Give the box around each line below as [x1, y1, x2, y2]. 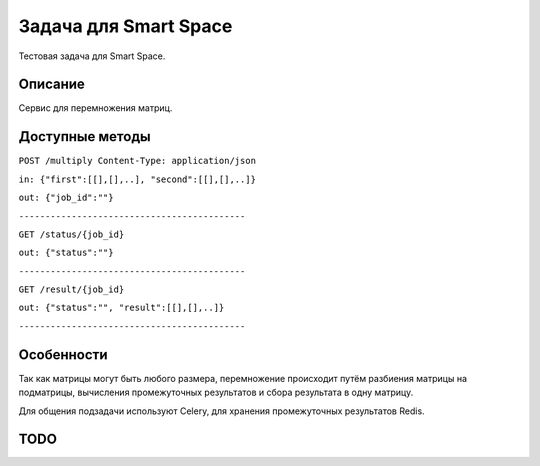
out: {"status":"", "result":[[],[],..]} [18, 302, 225, 314]
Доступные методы [18, 128, 151, 145]
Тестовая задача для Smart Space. [18, 50, 166, 62]
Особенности [18, 346, 108, 363]
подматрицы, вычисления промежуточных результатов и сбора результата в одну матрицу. [18, 386, 414, 399]
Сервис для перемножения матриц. [18, 102, 173, 114]
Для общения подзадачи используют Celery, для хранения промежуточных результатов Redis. [18, 405, 425, 417]
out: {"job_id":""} [18, 192, 114, 204]
